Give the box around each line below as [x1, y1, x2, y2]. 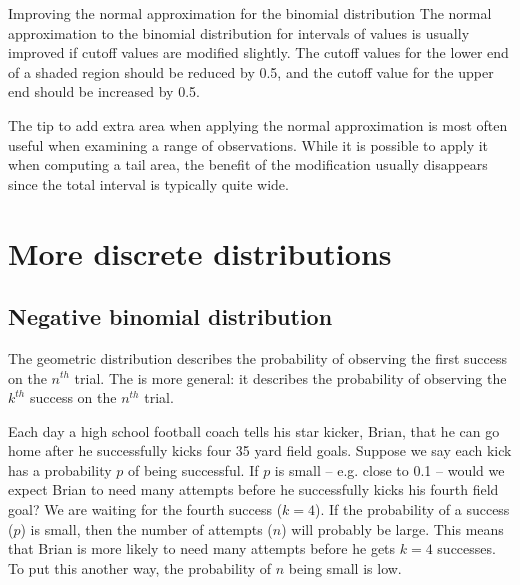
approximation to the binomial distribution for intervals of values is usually [8, 22, 470, 43]
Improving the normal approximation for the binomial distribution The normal [8, 3, 492, 23]
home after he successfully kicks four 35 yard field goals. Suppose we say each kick [8, 440, 512, 461]
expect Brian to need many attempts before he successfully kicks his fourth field [8, 479, 499, 500]
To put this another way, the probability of [8, 557, 272, 578]
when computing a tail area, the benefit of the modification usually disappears [8, 154, 488, 175]
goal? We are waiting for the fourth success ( [8, 499, 283, 520]
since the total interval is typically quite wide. [8, 173, 289, 194]
